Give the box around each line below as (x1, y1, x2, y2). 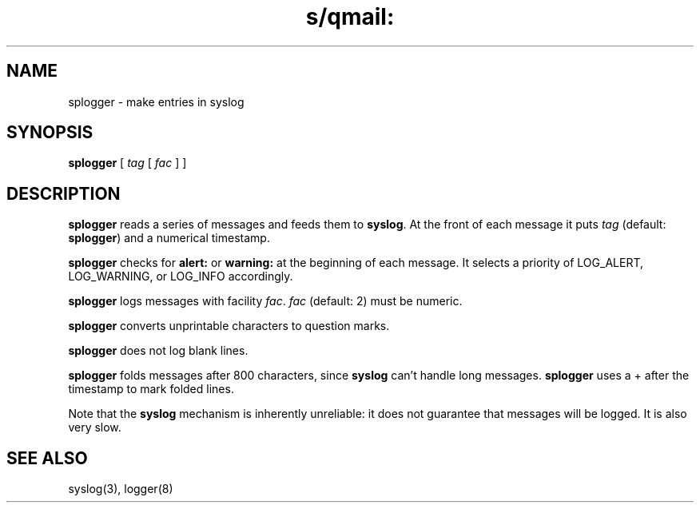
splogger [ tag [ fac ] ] (68, 156, 187, 170)
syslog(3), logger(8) (68, 482, 173, 496)
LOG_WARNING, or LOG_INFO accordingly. (68, 269, 293, 284)
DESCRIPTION (6, 183, 121, 204)
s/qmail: (305, 3, 395, 30)
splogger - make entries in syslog (68, 94, 245, 109)
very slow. (68, 420, 121, 435)
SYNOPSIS (6, 122, 93, 143)
